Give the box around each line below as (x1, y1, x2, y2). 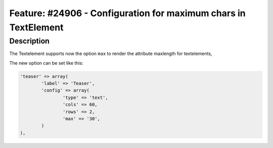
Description (9, 36, 50, 45)
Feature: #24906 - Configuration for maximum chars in (9, 8, 246, 19)
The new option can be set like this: (9, 60, 83, 66)
